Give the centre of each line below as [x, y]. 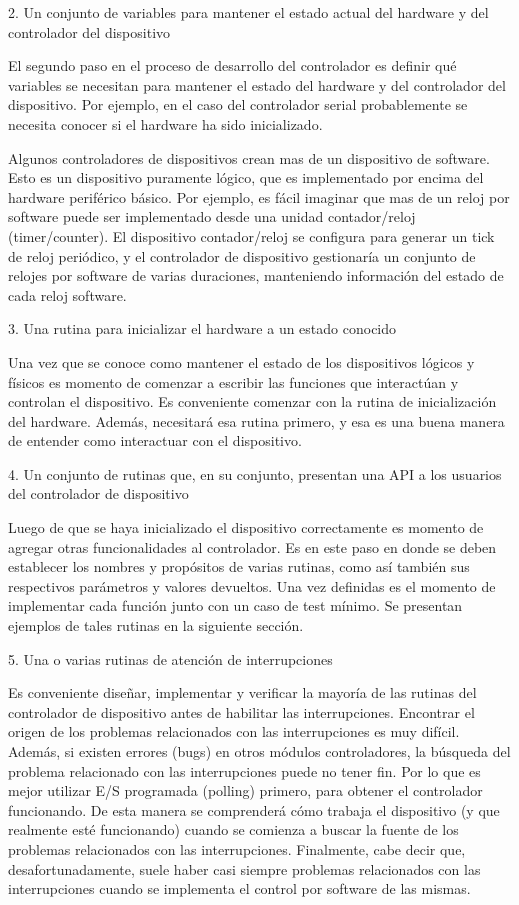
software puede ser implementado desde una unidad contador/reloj [212, 216]
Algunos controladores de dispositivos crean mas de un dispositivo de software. [249, 157]
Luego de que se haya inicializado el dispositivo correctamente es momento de [246, 527]
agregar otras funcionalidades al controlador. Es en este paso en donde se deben [252, 546]
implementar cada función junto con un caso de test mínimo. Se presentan [235, 605]
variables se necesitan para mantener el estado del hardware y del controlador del [257, 84]
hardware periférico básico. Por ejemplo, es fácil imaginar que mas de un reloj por [259, 196]
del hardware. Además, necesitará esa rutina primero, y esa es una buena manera [256, 420]
